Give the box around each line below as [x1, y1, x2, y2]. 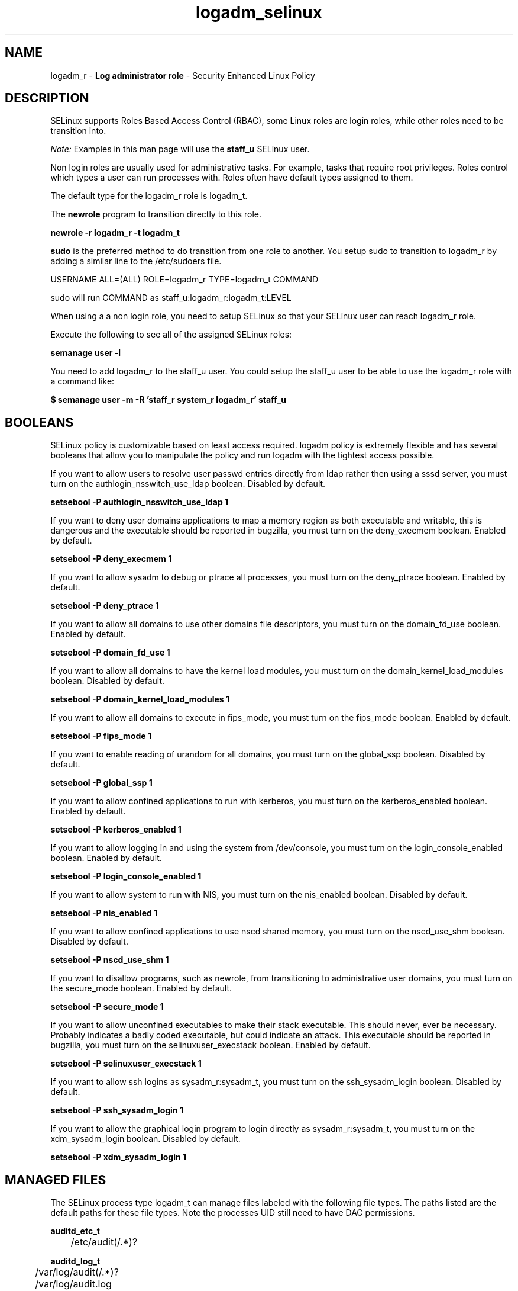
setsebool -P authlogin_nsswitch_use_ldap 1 [50, 497, 229, 508]
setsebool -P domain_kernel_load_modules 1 [50, 694, 230, 705]
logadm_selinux [196, 2, 322, 23]
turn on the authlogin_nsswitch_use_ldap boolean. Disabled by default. [50, 478, 326, 489]
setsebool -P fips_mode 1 [50, 731, 151, 741]
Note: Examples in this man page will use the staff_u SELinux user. [50, 144, 310, 155]
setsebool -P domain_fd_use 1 [50, 647, 170, 658]
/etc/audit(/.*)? [70, 1236, 138, 1248]
